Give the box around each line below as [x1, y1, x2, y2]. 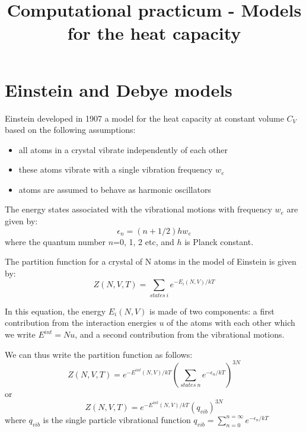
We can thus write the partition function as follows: [5, 348, 193, 360]
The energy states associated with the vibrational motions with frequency [5, 203, 272, 215]
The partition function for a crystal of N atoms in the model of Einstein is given [5, 255, 297, 268]
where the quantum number [5, 235, 106, 247]
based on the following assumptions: [5, 123, 136, 136]
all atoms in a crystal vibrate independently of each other [18, 143, 228, 155]
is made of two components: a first [149, 304, 275, 317]
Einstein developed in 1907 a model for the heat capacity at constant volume [5, 112, 284, 124]
